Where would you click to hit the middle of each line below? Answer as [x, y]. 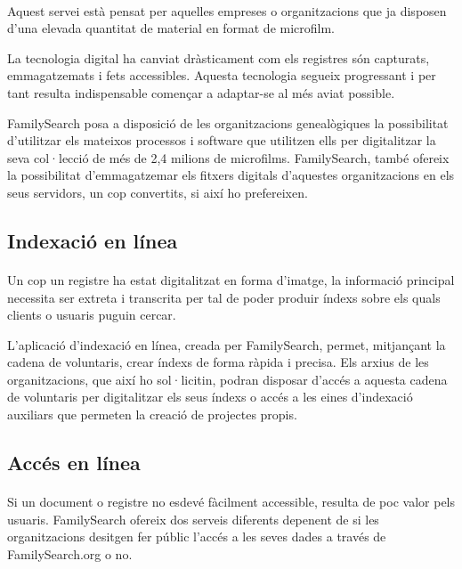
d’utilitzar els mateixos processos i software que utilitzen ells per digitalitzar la [222, 140]
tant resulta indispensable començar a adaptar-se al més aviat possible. [201, 92]
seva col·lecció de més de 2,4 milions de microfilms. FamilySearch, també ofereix [228, 157]
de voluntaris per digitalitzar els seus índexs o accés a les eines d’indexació [210, 397]
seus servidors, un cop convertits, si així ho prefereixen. [158, 192]
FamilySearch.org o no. [70, 553]
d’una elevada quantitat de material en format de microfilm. [171, 28]
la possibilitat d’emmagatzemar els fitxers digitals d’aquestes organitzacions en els [231, 175]
